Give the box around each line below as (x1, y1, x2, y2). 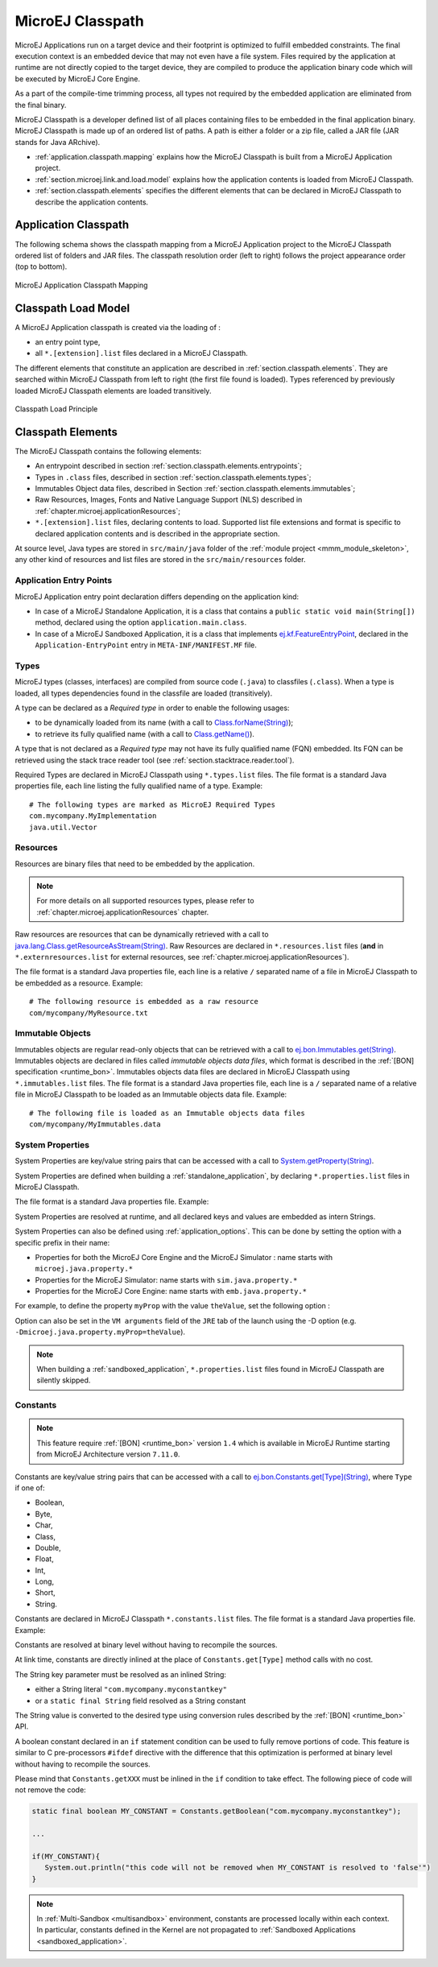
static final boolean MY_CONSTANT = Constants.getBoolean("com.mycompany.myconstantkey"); (31, 1807, 402, 1816)
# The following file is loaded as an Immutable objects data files (29, 1108, 305, 1118)
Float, (35, 1554, 54, 1564)
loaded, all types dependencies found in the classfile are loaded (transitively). (14, 688, 273, 698)
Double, (35, 1543, 61, 1552)
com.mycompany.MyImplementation (29, 812, 157, 820)
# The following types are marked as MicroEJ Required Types (29, 800, 275, 809)
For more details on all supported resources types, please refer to (36, 896, 254, 906)
